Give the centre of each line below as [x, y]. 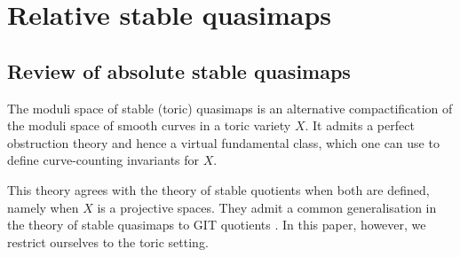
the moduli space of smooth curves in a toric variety [149, 125]
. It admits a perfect [360, 125]
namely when [43, 207]
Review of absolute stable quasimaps [179, 70]
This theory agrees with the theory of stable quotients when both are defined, [218, 189]
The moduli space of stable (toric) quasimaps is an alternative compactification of [230, 108]
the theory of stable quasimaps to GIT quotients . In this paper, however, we [217, 225]
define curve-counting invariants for [103, 160]
